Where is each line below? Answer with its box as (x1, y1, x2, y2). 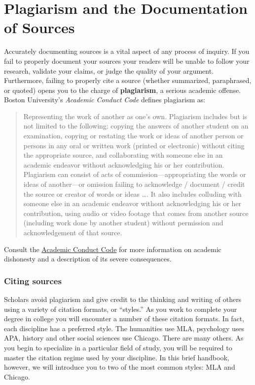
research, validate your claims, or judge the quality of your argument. (4, 65, 214, 76)
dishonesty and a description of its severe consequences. (4, 254, 172, 264)
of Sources (4, 17, 75, 38)
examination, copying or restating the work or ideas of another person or (23, 130, 244, 141)
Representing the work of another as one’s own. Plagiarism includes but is (23, 111, 248, 121)
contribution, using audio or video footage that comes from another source (23, 208, 249, 218)
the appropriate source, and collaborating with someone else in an (23, 150, 223, 160)
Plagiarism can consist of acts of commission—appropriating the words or (23, 169, 246, 179)
